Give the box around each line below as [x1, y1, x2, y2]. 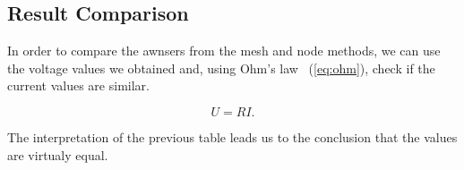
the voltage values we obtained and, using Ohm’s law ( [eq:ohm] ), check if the [7, 58, 435, 77]
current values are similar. [7, 76, 150, 95]
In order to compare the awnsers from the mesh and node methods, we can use [7, 41, 441, 60]
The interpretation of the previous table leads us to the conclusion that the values [7, 127, 458, 146]
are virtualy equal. [7, 145, 108, 164]
